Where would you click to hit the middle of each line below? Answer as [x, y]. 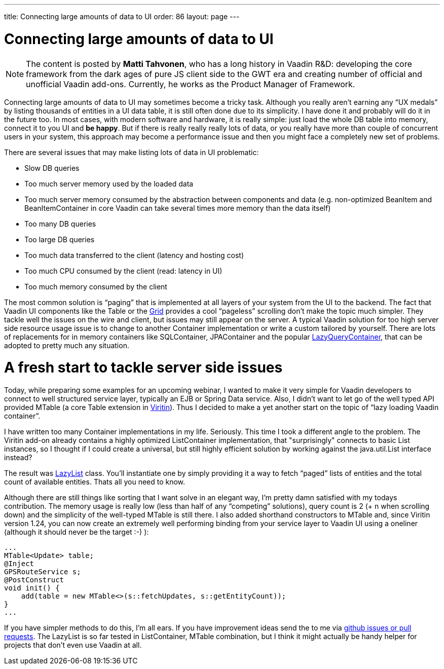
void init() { [32, 588]
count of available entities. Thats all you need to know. [95, 482]
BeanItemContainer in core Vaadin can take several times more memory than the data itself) [178, 208]
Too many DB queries [60, 224]
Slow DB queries [52, 168]
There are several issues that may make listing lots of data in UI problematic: [132, 152]
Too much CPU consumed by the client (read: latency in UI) [123, 271]
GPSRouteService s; [43, 572]
